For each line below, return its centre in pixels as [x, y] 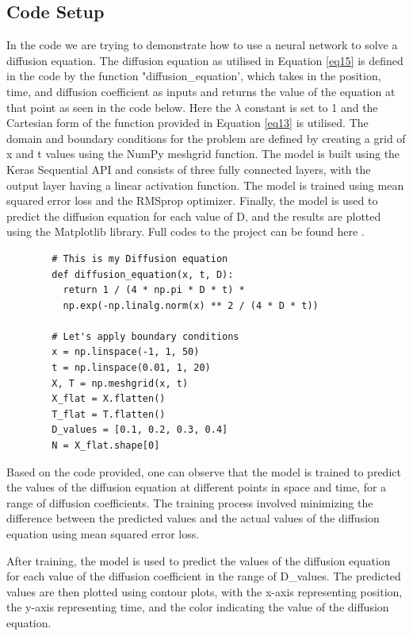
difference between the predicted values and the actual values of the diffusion [193, 518]
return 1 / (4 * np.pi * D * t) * [154, 290]
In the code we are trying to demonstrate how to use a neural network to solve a [202, 45]
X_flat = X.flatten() [109, 399]
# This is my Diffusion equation [140, 258]
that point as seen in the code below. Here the [119, 107]
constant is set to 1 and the [311, 107]
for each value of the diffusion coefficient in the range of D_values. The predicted [204, 576]
